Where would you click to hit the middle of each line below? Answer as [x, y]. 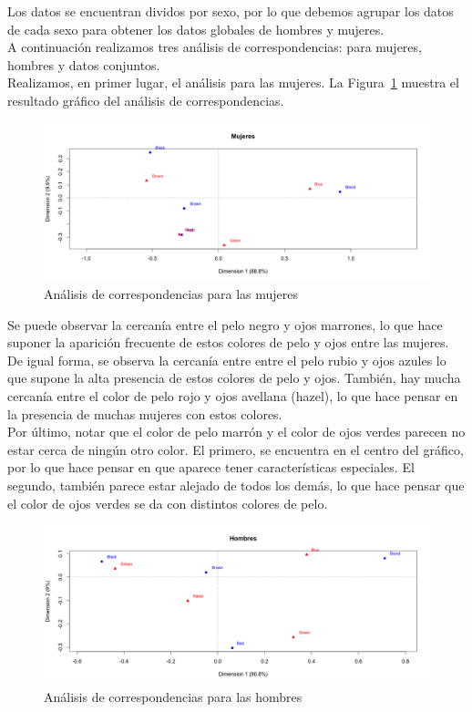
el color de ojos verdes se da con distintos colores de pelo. [168, 503]
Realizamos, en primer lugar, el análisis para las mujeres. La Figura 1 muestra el [233, 83]
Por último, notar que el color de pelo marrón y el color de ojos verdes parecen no [236, 432]
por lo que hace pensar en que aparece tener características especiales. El [211, 467]
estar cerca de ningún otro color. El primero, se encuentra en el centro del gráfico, [236, 449]
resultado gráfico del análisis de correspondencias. [146, 100]
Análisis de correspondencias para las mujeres [171, 294]
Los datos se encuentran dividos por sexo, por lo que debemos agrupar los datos [231, 11]
